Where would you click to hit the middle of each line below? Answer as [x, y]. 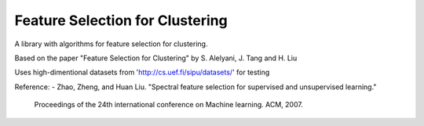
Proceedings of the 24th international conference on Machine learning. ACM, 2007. [169, 105]
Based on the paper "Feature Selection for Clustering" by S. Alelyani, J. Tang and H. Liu [156, 58]
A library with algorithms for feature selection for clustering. [111, 44]
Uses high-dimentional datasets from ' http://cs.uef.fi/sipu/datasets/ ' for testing [142, 72]
